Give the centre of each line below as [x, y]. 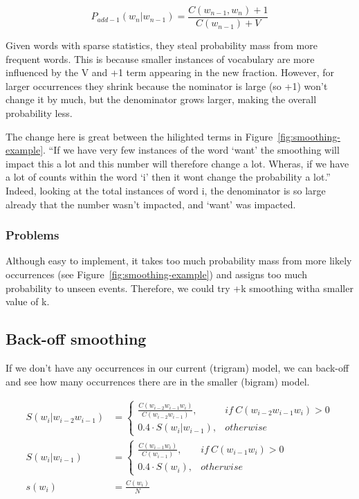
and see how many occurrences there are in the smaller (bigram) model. [158, 381]
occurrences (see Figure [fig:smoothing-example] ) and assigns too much [156, 274]
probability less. [39, 113]
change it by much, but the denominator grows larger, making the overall [161, 99]
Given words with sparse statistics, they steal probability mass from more [162, 45]
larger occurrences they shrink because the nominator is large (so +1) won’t [167, 85]
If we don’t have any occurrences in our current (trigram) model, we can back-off [177, 367]
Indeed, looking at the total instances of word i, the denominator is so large [166, 190]
